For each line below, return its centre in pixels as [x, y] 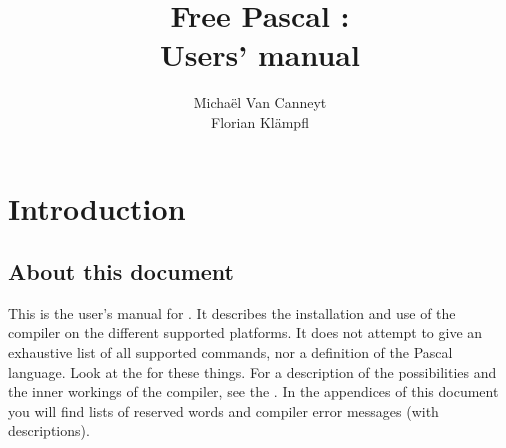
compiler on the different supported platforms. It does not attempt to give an [245, 332]
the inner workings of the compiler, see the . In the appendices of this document [253, 391]
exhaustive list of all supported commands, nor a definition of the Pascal [230, 352]
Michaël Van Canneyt [260, 102]
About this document [121, 271]
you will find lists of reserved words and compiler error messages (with [223, 410]
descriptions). [49, 430]
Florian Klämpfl [260, 121]
